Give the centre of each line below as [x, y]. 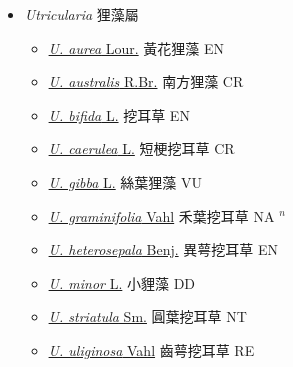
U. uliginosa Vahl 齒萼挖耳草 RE [151, 349]
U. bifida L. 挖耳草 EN [119, 114]
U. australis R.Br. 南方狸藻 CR [146, 81]
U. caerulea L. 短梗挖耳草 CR [141, 148]
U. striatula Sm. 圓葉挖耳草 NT [147, 316]
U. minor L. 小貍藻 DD [122, 282]
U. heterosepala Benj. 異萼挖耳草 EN [163, 249]
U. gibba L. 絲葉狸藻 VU [125, 181]
